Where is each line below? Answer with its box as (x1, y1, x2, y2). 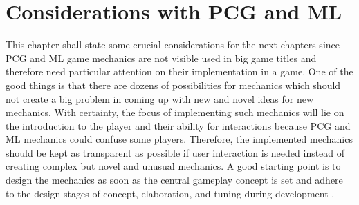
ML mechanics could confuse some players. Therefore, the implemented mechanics (6, 132, 353, 146)
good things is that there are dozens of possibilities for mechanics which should (6, 77, 341, 92)
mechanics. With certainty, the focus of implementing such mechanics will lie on (6, 105, 344, 119)
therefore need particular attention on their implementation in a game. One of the (6, 64, 353, 79)
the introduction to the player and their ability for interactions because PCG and (6, 118, 351, 133)
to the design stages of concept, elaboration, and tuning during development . (6, 186, 335, 200)
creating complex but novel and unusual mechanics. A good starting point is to (6, 159, 341, 173)
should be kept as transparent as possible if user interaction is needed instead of (6, 145, 345, 159)
